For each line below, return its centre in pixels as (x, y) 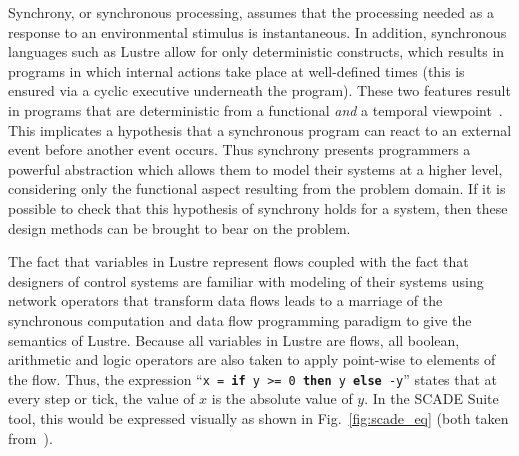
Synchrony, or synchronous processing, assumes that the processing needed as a (251, 12)
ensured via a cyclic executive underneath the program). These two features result (259, 90)
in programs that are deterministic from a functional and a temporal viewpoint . (255, 109)
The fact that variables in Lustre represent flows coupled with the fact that (238, 261)
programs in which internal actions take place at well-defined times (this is (236, 70)
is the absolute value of (282, 398)
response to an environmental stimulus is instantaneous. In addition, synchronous (257, 31)
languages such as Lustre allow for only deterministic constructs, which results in (256, 51)
